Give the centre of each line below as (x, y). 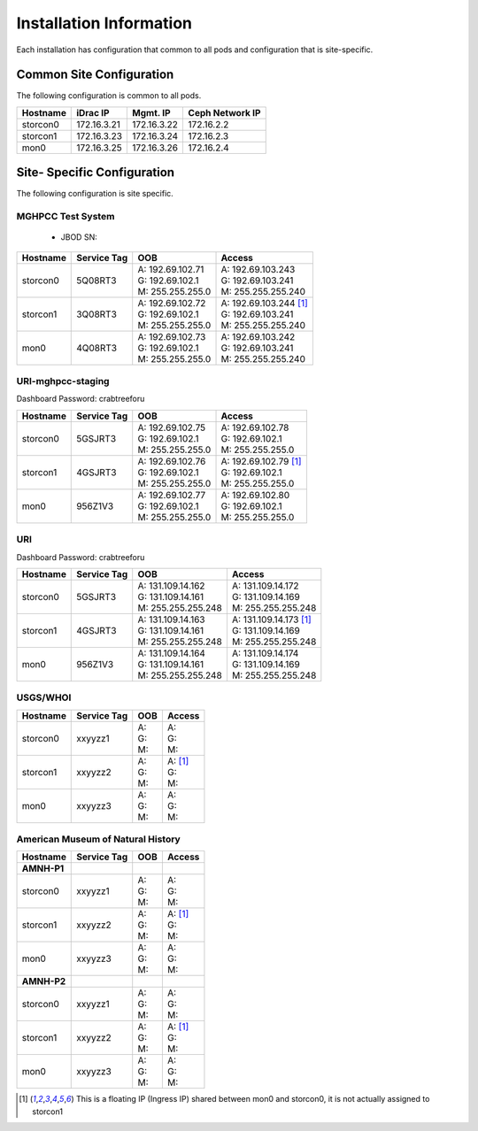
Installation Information (104, 23)
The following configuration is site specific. (95, 194)
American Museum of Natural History (98, 839)
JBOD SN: (79, 237)
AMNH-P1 (43, 869)
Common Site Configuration (95, 75)
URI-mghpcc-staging (63, 381)
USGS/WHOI (44, 697)
